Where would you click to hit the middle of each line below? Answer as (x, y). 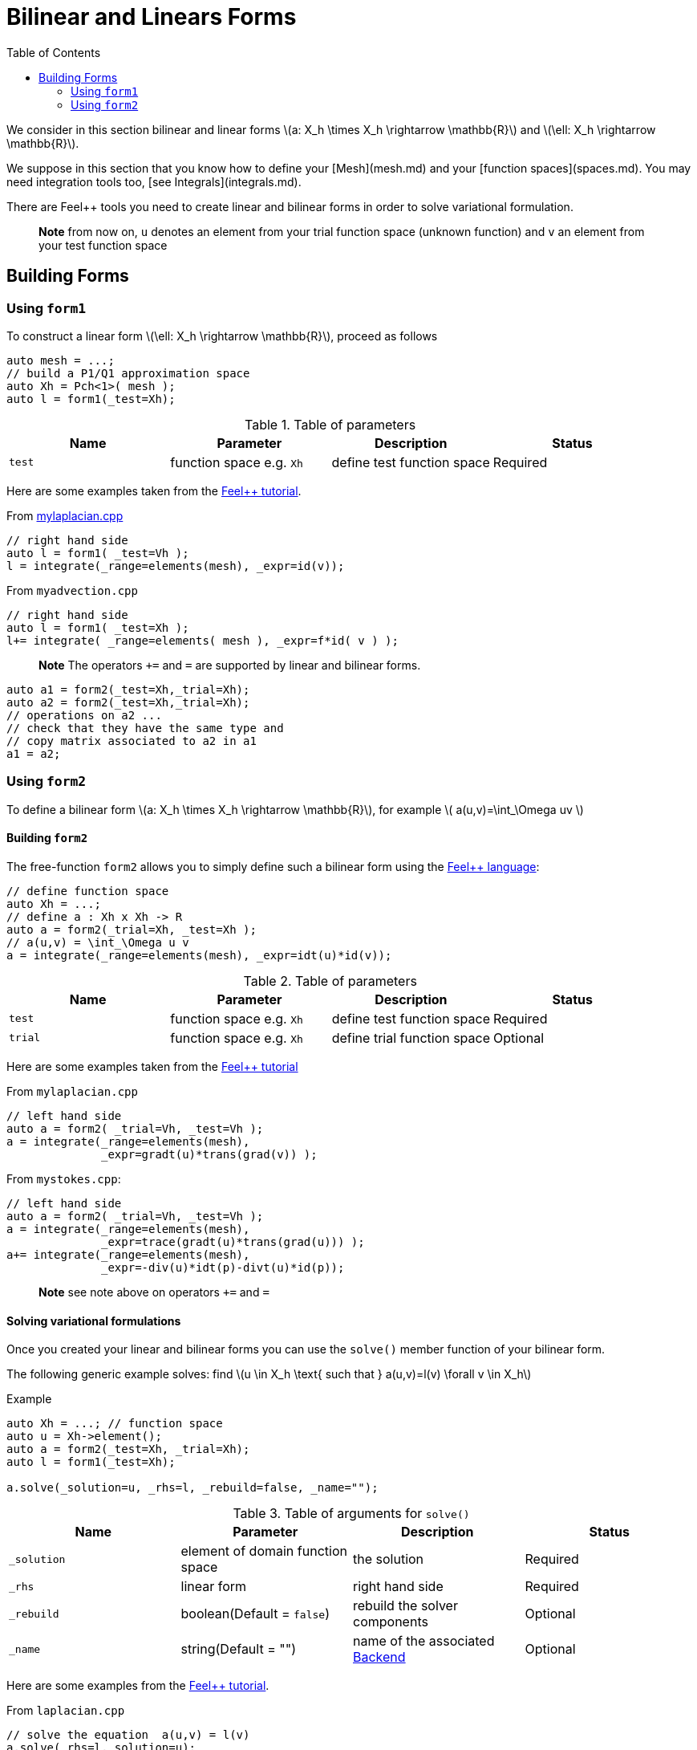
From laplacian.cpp (66, 1711)
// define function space (88, 891)
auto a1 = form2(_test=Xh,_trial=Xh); (128, 689)
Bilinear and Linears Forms (152, 17)
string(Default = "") (238, 1649)
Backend (379, 1657)
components (391, 1622)
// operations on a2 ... (84, 715)
